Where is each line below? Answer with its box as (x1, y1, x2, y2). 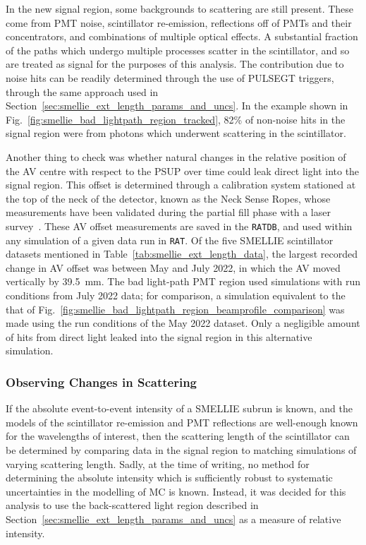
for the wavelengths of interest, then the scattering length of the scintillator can (6, 429, 350, 443)
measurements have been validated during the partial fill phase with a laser (6, 205, 331, 220)
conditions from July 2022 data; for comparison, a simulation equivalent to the (6, 288, 346, 302)
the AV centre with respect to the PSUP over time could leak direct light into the (6, 163, 360, 178)
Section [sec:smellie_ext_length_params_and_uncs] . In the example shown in (6, 98, 348, 113)
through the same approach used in (6, 84, 159, 99)
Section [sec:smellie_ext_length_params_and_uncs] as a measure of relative (6, 511, 341, 526)
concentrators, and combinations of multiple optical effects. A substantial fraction (6, 29, 358, 44)
